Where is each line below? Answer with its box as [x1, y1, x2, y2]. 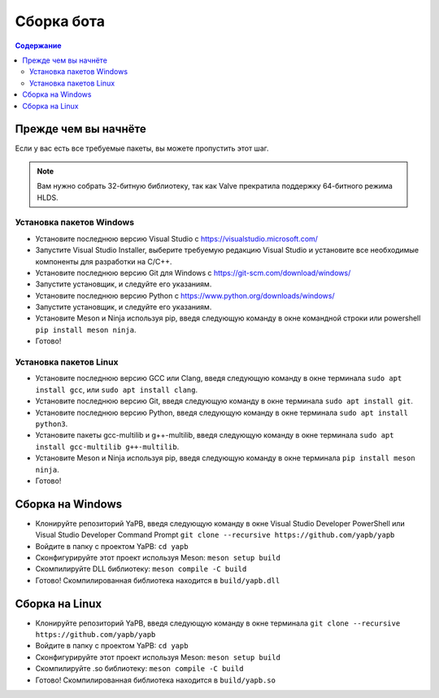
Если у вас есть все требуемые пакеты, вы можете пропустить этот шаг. [15, 143, 269, 154]
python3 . [35, 419, 68, 429]
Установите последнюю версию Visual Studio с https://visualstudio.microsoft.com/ [35, 233, 319, 243]
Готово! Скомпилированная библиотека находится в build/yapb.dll [35, 575, 280, 585]
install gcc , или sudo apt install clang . [35, 385, 198, 395]
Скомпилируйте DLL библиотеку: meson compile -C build [35, 564, 247, 574]
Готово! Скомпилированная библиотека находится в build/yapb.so [35, 675, 276, 685]
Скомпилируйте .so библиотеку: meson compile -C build [35, 664, 244, 674]
